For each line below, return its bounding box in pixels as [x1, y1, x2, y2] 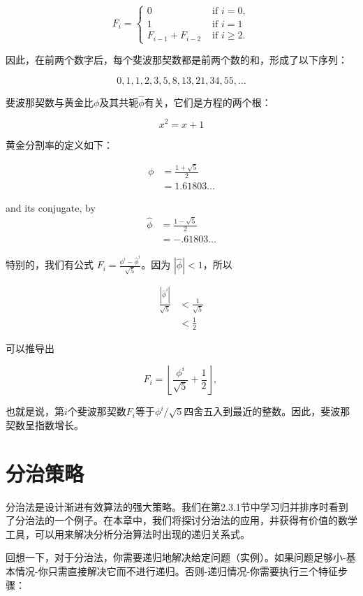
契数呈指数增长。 [6, 417, 84, 432]
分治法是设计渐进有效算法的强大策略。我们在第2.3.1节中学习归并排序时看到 [6, 499, 348, 514]
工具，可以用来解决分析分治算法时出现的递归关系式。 [6, 526, 250, 541]
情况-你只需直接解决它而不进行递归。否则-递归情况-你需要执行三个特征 [15, 564, 338, 579]
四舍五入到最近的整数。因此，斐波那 [184, 404, 350, 419]
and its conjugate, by [6, 200, 96, 215]
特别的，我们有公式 [6, 257, 94, 272]
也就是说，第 [6, 404, 64, 419]
